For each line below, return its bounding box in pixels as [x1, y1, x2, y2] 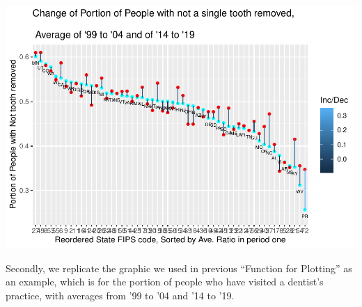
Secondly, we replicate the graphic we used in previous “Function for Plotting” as [6, 260, 352, 275]
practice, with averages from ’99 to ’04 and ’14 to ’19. [6, 288, 235, 302]
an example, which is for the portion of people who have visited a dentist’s [6, 274, 324, 289]
